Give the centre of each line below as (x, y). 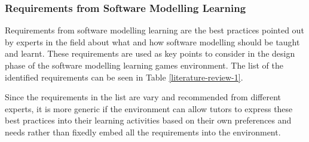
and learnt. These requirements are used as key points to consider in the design (150, 53)
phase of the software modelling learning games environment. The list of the (144, 65)
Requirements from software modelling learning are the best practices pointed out (154, 30)
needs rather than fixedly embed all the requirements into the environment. (143, 132)
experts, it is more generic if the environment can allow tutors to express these (149, 108)
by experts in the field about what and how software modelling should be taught (152, 41)
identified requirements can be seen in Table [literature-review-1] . (124, 77)
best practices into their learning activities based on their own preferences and (148, 120)
